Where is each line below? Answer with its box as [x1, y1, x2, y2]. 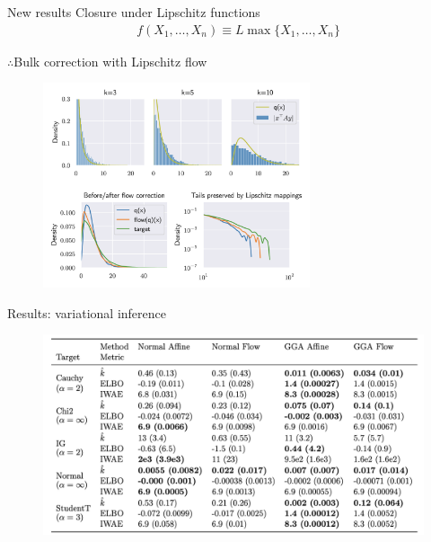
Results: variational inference [7, 303, 166, 322]
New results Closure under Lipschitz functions [7, 3, 260, 21]
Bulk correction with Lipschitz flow [13, 51, 207, 70]
